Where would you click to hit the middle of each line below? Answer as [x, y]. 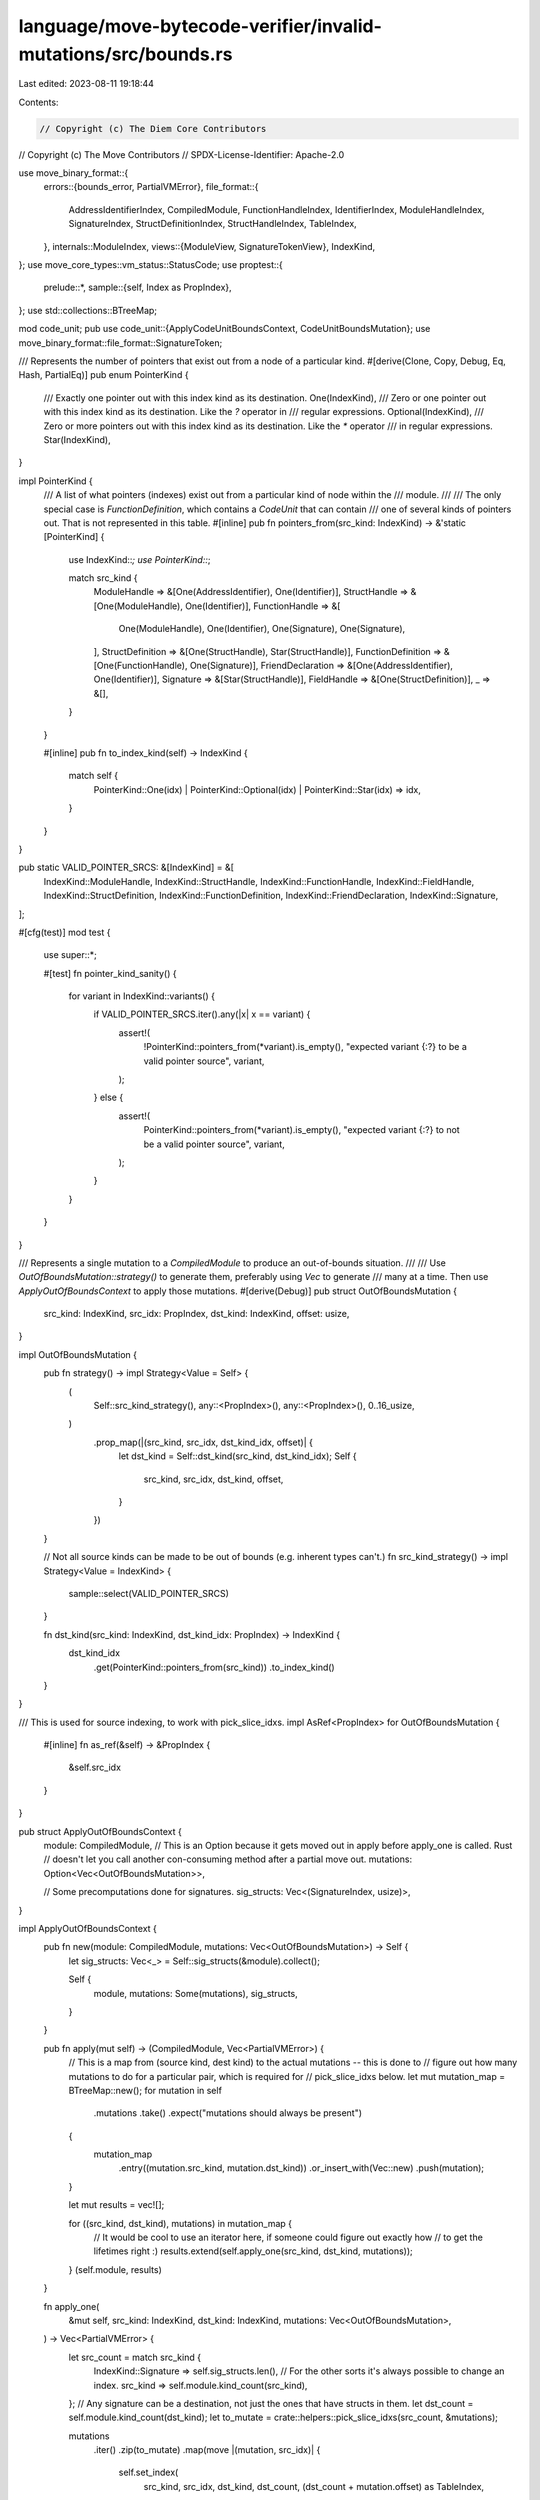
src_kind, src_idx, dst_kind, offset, [213, 1479]
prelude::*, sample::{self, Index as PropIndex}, [137, 287]
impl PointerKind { [56, 481]
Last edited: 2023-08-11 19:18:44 [86, 84]
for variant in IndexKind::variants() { [141, 996]
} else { [108, 1097]
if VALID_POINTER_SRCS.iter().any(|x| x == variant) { [202, 1014]
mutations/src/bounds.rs [125, 54]
